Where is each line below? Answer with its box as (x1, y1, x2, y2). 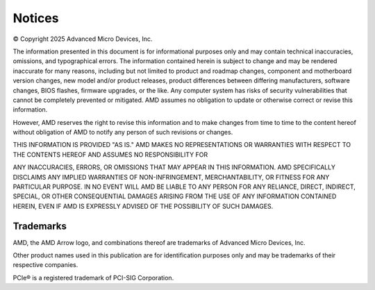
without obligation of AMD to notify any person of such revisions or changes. (12, 128, 233, 137)
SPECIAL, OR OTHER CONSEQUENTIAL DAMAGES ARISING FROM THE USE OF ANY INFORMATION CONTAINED (12, 192, 337, 201)
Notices (12, 10, 59, 26)
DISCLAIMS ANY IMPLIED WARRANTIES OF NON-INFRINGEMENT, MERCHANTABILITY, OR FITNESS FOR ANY (12, 173, 330, 181)
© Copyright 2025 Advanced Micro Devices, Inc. (12, 35, 153, 43)
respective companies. (12, 261, 78, 269)
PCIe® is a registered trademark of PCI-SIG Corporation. (12, 273, 174, 282)
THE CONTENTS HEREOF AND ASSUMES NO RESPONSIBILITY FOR (12, 150, 208, 159)
